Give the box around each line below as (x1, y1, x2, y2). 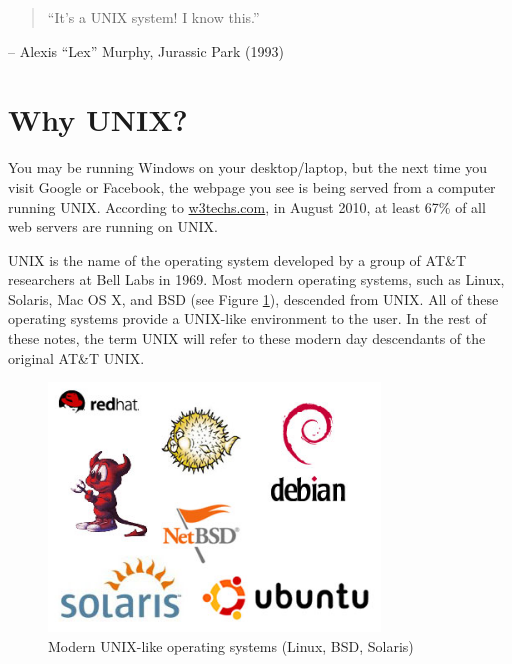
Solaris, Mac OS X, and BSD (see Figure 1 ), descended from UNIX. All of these (8, 288, 499, 309)
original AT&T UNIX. (8, 347, 145, 368)
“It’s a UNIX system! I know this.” (47, 7, 260, 27)
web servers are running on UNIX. (8, 216, 218, 237)
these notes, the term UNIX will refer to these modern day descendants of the (8, 328, 486, 349)
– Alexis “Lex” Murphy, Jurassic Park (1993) (8, 40, 284, 61)
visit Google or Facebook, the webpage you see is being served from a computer (8, 176, 496, 197)
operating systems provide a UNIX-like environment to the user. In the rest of (8, 308, 487, 329)
